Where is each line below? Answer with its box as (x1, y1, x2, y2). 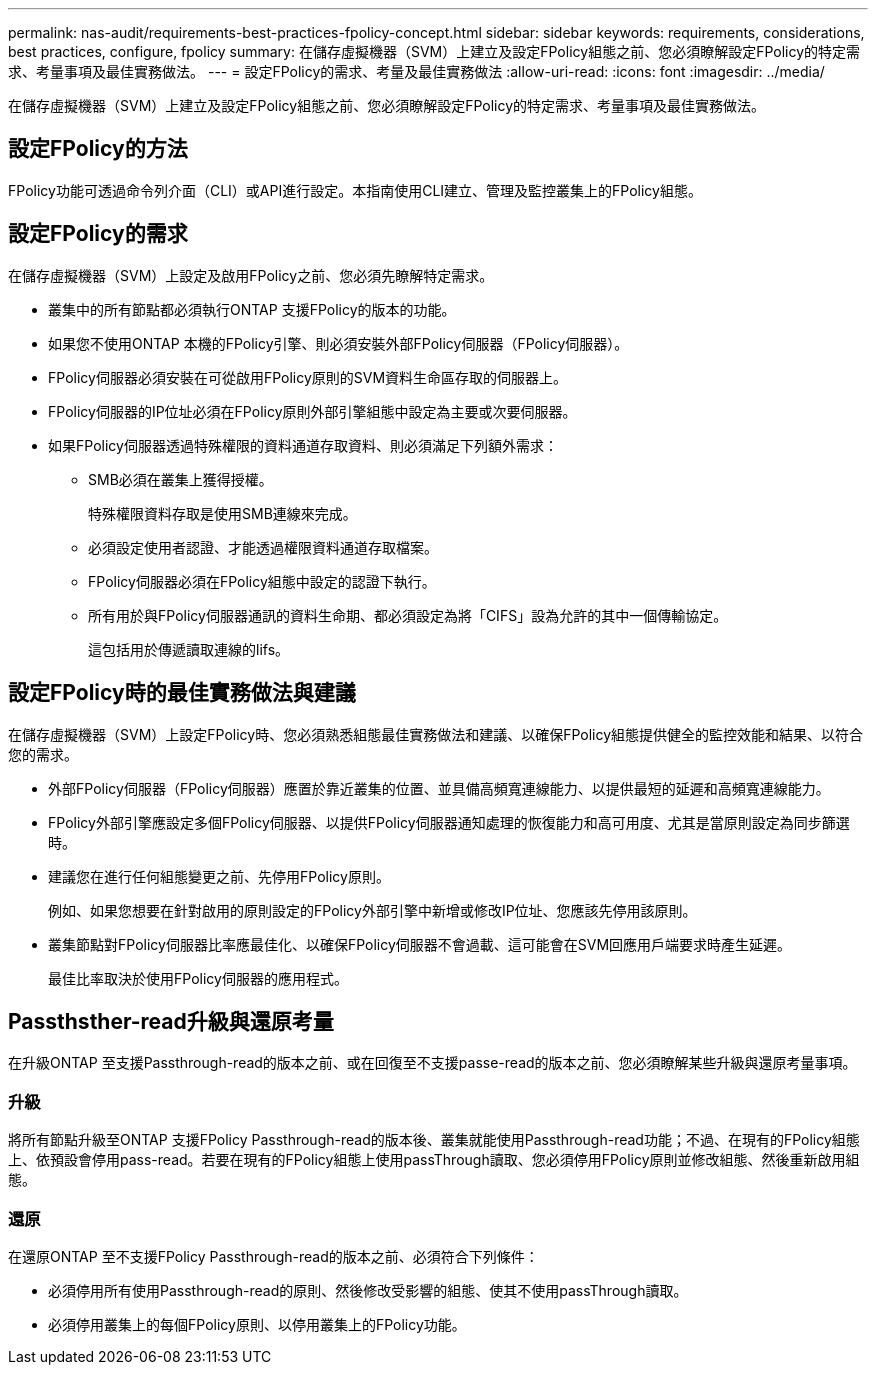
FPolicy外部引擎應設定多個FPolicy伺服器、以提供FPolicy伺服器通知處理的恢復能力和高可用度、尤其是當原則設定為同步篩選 (48, 813, 850, 831)
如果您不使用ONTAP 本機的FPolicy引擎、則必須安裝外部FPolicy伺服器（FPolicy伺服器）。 (48, 334, 629, 352)
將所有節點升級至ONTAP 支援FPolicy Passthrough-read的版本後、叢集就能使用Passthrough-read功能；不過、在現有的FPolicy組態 (8, 1131, 860, 1149)
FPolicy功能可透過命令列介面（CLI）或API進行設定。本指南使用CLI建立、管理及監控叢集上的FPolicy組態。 (8, 181, 702, 199)
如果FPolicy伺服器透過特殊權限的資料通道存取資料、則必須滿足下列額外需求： (48, 436, 558, 454)
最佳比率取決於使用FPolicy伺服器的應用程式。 (48, 969, 348, 987)
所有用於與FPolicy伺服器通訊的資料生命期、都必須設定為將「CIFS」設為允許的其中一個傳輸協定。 (88, 606, 728, 624)
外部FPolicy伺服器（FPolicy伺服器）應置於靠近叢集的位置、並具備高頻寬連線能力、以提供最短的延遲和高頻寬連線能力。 (48, 779, 830, 797)
